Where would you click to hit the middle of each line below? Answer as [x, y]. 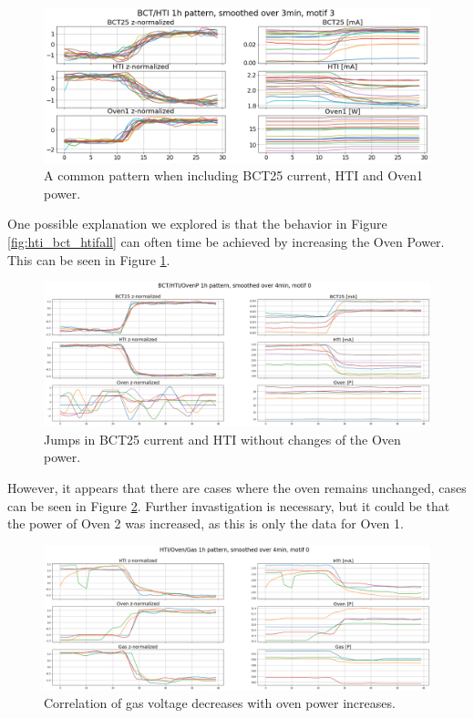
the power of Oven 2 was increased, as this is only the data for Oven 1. [206, 523]
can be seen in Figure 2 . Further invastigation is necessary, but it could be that [229, 505]
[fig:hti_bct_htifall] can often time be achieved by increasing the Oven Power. [226, 241]
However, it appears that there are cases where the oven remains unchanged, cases [237, 487]
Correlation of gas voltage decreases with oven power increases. [220, 703]
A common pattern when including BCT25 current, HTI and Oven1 [234, 175]
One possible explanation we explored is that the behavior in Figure [197, 224]
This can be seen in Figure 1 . [89, 259]
